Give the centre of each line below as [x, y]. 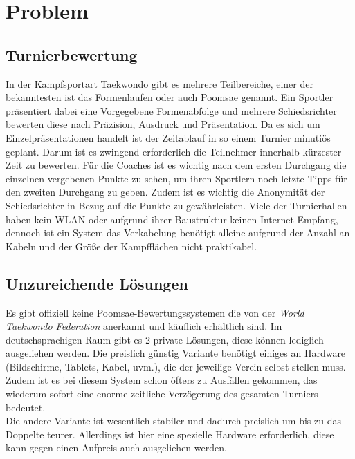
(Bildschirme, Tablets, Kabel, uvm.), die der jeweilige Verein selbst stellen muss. [176, 366]
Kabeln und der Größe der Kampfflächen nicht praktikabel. [131, 246]
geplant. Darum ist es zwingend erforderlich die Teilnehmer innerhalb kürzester [174, 151]
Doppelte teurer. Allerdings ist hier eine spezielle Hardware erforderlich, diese [170, 434]
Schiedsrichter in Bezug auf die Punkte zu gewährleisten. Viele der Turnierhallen [176, 205]
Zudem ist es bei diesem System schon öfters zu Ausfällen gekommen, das [162, 380]
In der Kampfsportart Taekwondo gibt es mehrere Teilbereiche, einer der [160, 83]
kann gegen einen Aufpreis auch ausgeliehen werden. [116, 448]
